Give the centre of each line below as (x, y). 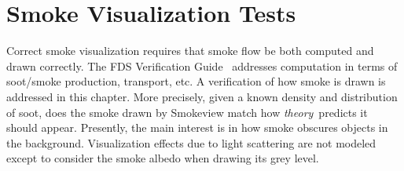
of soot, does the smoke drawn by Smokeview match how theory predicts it (187, 112)
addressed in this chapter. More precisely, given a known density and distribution (202, 96)
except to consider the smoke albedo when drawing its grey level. (163, 158)
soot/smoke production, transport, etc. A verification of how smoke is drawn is (196, 81)
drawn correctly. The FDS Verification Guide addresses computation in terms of (202, 65)
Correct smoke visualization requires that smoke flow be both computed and (190, 51)
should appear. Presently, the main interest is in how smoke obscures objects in (197, 127)
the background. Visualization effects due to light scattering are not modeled (191, 142)
